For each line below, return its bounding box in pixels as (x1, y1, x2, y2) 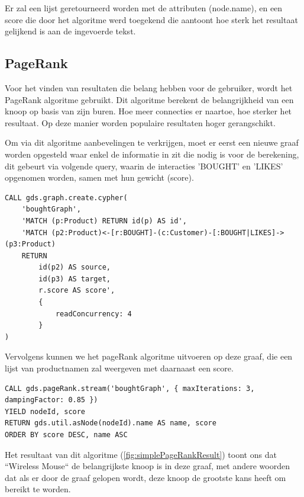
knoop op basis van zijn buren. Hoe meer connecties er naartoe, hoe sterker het (5, 105, 292, 117)
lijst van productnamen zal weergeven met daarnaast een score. (5, 362, 234, 374)
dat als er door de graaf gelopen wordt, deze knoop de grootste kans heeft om (5, 471, 286, 483)
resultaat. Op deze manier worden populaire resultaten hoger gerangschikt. (5, 116, 276, 129)
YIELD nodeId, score (5, 407, 86, 416)
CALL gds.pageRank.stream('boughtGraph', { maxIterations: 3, (5, 384, 255, 393)
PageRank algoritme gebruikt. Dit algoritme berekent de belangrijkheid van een (5, 93, 294, 105)
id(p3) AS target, (38, 274, 111, 283)
